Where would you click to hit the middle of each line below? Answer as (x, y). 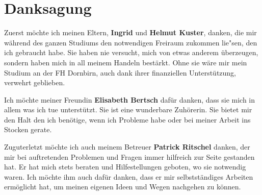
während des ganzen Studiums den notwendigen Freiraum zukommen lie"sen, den (131, 42)
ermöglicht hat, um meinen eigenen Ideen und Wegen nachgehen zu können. (123, 187)
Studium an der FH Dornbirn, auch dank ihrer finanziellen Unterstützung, (120, 72)
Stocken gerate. (28, 129)
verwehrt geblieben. (35, 82)
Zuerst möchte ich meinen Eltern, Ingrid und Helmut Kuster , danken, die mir (130, 32)
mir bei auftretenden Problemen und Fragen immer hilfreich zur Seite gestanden (129, 156)
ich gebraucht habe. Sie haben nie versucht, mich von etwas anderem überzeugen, (131, 52)
